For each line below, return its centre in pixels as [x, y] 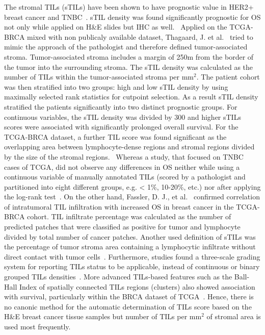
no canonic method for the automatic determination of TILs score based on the [128, 306]
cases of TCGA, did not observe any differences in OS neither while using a [122, 166]
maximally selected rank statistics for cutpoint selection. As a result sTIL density [131, 97]
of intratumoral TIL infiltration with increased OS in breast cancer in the [119, 206]
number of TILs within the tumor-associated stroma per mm [99, 77]
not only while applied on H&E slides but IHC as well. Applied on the [116, 27]
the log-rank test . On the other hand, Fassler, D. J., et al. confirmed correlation [132, 197]
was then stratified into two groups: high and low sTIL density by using [116, 86]
